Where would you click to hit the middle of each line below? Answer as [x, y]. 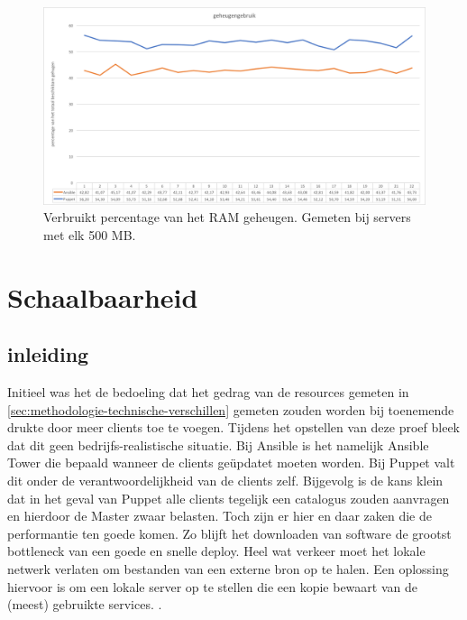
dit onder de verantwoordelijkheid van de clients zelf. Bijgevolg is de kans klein [225, 480]
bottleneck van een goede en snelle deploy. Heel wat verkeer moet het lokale [216, 551]
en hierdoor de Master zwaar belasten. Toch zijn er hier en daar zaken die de [220, 516]
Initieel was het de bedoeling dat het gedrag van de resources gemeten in [208, 391]
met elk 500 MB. [90, 234]
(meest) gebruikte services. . [85, 604]
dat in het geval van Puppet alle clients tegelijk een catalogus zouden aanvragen [229, 498]
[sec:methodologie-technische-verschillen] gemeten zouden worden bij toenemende [231, 409]
